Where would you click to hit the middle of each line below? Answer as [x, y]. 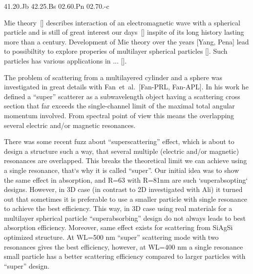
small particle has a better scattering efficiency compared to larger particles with [125, 256]
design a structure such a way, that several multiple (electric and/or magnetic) [122, 151]
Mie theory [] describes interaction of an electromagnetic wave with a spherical [122, 22]
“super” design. [27, 265]
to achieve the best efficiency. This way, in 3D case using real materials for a [118, 208]
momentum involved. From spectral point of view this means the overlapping [119, 115]
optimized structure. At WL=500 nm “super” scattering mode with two [111, 237]
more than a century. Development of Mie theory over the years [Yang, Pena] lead [126, 41]
